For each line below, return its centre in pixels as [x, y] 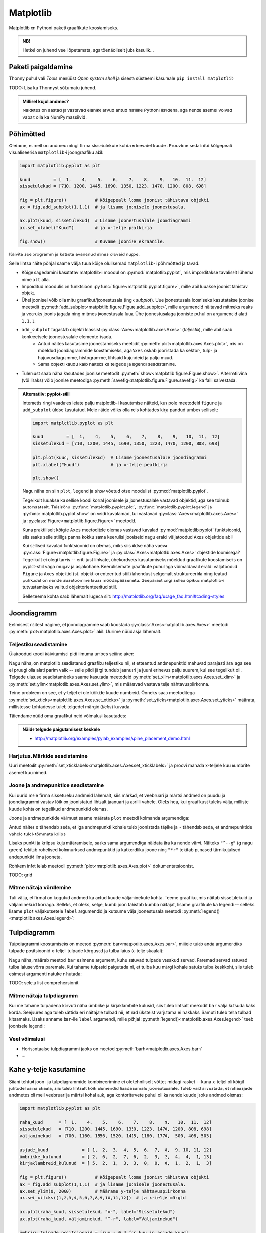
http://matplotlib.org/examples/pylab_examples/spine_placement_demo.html [112, 739]
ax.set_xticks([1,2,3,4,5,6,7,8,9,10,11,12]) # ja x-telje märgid [103, 1198]
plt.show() [46, 478]
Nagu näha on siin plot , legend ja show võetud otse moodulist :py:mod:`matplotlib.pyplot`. [115, 491]
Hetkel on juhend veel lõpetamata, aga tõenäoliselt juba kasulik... [88, 50]
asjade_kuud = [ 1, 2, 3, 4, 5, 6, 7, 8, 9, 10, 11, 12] [116, 1150]
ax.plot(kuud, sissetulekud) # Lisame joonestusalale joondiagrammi [105, 221]
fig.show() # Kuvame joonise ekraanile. [92, 241]
